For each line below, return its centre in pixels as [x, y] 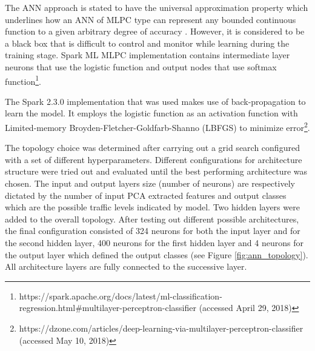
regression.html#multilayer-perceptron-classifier [108, 308]
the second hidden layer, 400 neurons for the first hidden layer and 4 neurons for [154, 242]
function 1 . [23, 80]
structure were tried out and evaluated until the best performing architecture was [156, 171]
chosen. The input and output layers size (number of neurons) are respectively [150, 183]
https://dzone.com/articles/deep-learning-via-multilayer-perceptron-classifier [161, 328]
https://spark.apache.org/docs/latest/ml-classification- [121, 296]
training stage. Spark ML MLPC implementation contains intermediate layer [148, 55]
